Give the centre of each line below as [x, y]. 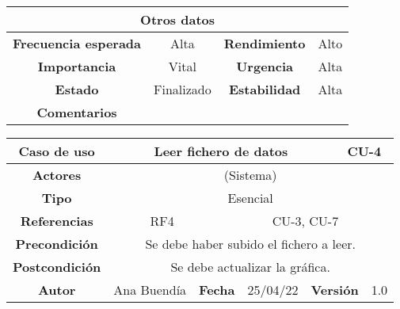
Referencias [57, 221]
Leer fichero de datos [221, 151]
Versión [335, 290]
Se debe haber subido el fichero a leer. [250, 244]
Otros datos [178, 19]
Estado [77, 89]
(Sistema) [250, 175]
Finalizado [183, 89]
